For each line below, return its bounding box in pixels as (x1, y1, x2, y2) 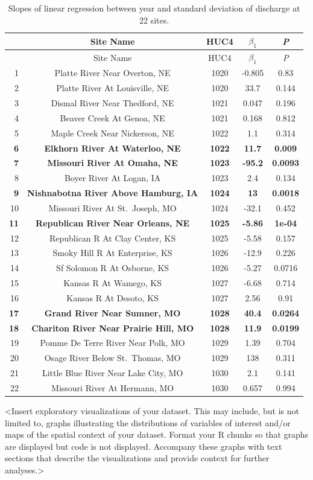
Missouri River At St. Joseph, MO (48, 201, 177, 214)
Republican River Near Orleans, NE (36, 216, 190, 229)
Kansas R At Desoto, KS (66, 291, 159, 304)
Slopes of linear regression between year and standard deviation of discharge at (8, 2, 300, 14)
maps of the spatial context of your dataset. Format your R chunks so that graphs (5, 428, 309, 441)
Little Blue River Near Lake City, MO (42, 366, 183, 379)
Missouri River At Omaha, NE (47, 156, 178, 169)
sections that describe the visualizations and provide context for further (5, 452, 270, 464)
